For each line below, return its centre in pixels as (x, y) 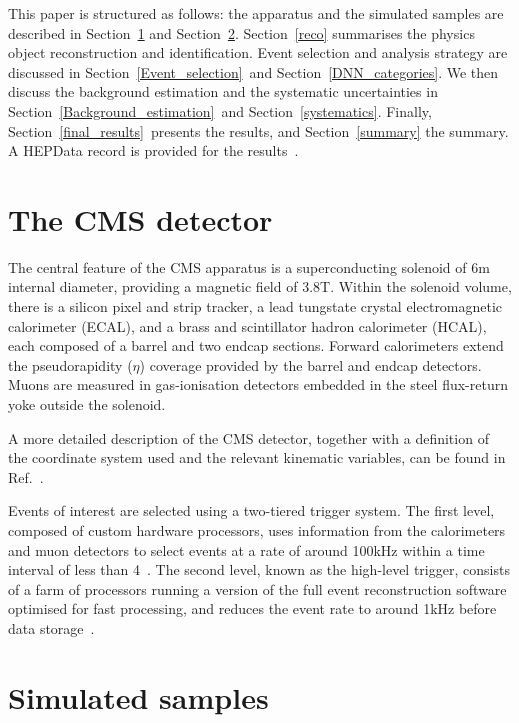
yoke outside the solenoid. (87, 404)
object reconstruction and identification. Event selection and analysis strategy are (258, 52)
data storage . (51, 627)
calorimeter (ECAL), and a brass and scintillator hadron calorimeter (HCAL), (247, 325)
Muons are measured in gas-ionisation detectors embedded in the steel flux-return (258, 384)
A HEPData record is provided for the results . (153, 150)
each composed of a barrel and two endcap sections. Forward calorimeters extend (256, 345)
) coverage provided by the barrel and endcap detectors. (310, 364)
